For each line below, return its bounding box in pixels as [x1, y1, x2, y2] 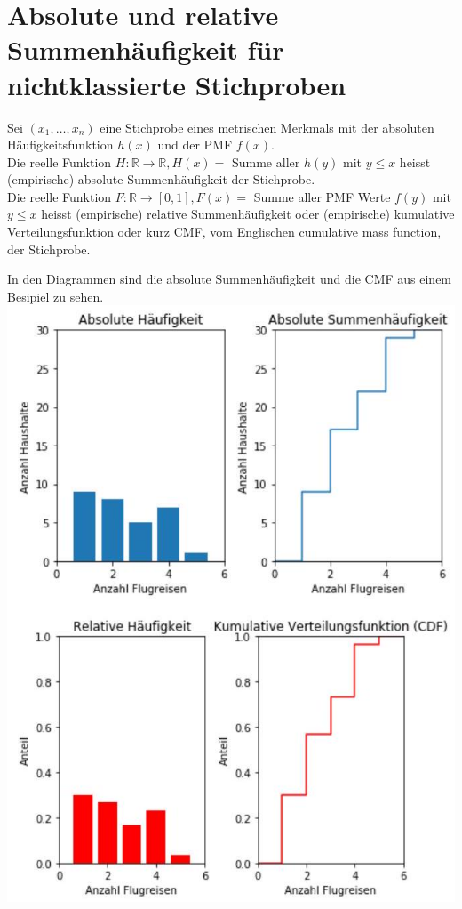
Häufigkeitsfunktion [7, 135, 114, 154]
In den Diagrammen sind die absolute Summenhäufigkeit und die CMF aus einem [7, 269, 452, 288]
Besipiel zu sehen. [7, 286, 104, 305]
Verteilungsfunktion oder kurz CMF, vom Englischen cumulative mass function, [7, 222, 442, 241]
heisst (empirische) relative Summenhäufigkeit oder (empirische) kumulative [41, 205, 455, 223]
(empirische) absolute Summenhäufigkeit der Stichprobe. [7, 170, 315, 189]
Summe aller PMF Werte [253, 187, 391, 205]
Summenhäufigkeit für [7, 31, 284, 68]
